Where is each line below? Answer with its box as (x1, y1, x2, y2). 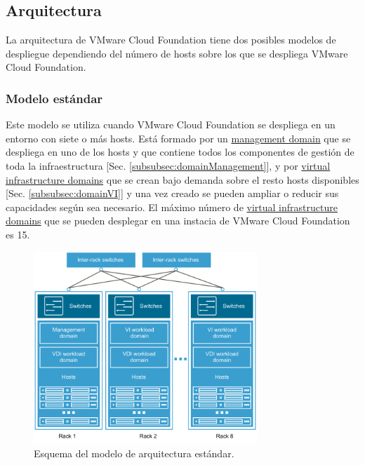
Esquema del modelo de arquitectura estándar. (34, 445, 234, 460)
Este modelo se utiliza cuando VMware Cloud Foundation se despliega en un (6, 117, 336, 132)
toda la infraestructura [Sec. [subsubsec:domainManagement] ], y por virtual (6, 158, 331, 173)
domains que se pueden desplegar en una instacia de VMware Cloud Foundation (6, 213, 350, 228)
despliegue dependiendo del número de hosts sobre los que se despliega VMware (6, 46, 348, 60)
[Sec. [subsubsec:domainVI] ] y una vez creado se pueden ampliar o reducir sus (6, 186, 339, 201)
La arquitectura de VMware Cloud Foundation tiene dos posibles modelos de (6, 32, 336, 47)
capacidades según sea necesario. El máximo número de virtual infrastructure (6, 199, 338, 214)
